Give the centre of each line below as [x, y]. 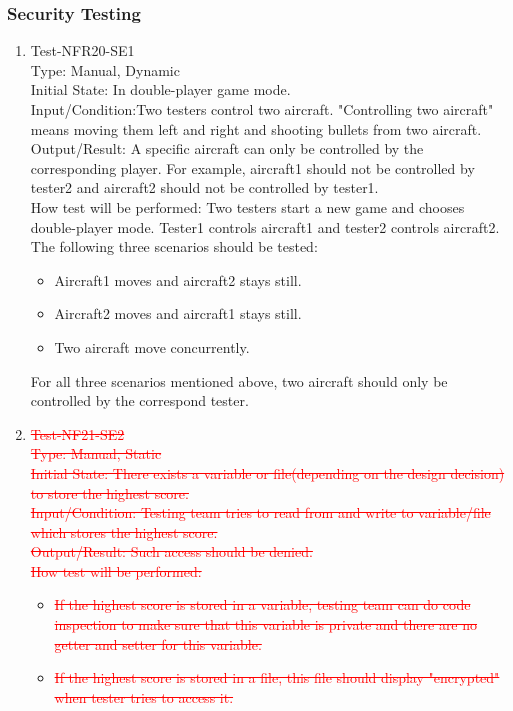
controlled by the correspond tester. [139, 400]
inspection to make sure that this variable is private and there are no [266, 624]
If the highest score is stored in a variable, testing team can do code [262, 604]
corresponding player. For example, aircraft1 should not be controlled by [252, 167]
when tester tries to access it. [144, 696]
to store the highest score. [109, 492]
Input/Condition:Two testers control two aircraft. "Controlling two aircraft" [262, 109]
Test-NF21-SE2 [77, 433]
